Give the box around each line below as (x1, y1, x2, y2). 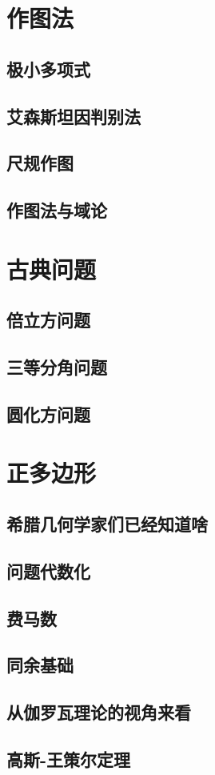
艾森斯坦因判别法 (6, 103, 141, 128)
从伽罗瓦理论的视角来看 (6, 700, 191, 725)
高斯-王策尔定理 (6, 746, 131, 771)
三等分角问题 (6, 355, 107, 379)
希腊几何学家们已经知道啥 (6, 511, 208, 536)
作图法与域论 (6, 198, 107, 223)
